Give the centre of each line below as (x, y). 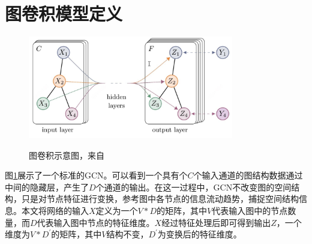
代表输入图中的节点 (250, 211)
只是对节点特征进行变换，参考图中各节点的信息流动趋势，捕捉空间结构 (160, 199)
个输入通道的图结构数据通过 (248, 175)
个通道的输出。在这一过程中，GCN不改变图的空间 (193, 187)
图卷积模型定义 (64, 14)
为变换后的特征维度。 (199, 234)
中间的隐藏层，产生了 (47, 187)
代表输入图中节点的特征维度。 (96, 222)
